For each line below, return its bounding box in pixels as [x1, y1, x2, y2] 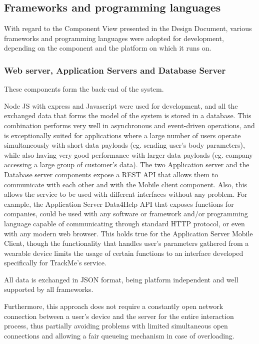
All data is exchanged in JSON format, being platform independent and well [4, 274, 238, 284]
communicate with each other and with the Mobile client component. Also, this [4, 179, 247, 189]
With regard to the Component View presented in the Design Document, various [4, 23, 252, 34]
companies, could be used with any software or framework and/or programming [4, 208, 248, 219]
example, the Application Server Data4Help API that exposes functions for [4, 198, 234, 209]
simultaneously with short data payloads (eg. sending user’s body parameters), [4, 140, 245, 150]
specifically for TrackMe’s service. [4, 257, 106, 268]
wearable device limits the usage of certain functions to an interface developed [4, 247, 243, 258]
